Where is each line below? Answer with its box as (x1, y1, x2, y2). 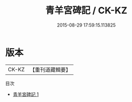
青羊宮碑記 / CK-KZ (45, 5, 127, 16)
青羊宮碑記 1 (12, 91, 39, 97)
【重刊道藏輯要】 (29, 66, 71, 73)
